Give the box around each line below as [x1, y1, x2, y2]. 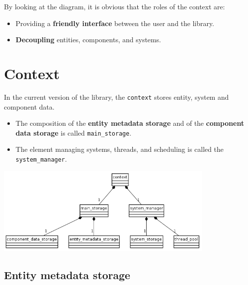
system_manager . [15, 154, 67, 164]
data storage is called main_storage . [15, 127, 131, 138]
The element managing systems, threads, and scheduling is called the [15, 144, 224, 154]
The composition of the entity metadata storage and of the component [15, 118, 244, 128]
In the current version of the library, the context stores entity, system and [4, 91, 229, 102]
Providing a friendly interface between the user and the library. [15, 18, 215, 28]
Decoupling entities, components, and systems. [15, 34, 161, 45]
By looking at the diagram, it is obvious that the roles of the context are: [4, 1, 225, 11]
